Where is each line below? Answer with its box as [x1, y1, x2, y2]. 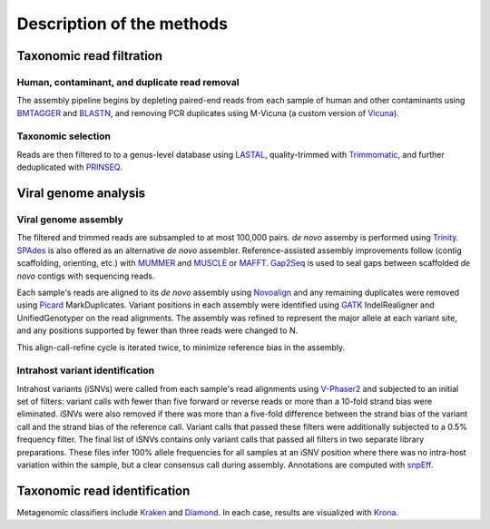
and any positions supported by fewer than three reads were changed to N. [16, 325, 299, 336]
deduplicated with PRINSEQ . [16, 162, 122, 172]
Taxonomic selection [16, 130, 111, 142]
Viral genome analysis [16, 186, 146, 201]
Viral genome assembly [16, 213, 123, 226]
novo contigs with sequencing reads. [16, 270, 155, 281]
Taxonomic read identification [16, 483, 191, 498]
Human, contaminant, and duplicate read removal [16, 75, 240, 88]
